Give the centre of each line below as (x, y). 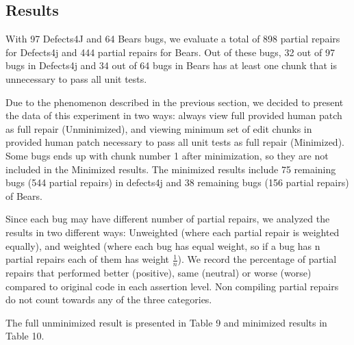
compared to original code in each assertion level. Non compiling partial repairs (172, 286)
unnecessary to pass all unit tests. (76, 78)
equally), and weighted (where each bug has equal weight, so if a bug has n (163, 245)
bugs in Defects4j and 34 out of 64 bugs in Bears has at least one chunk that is (171, 65)
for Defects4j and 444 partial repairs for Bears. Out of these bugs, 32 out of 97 (170, 52)
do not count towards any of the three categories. (109, 299)
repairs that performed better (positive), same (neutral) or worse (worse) (159, 272)
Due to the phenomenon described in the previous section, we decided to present (175, 102)
